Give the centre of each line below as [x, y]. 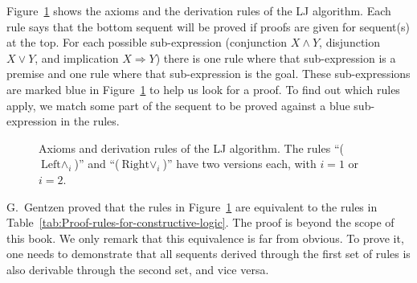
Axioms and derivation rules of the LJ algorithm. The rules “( [191, 148]
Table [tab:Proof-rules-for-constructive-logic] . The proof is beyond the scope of [200, 222]
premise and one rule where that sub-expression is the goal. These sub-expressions [208, 74]
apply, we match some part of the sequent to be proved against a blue [178, 105]
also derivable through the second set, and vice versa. [138, 269]
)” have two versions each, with [239, 164]
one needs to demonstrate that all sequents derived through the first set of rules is [208, 254]
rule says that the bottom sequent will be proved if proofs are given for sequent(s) [208, 26]
